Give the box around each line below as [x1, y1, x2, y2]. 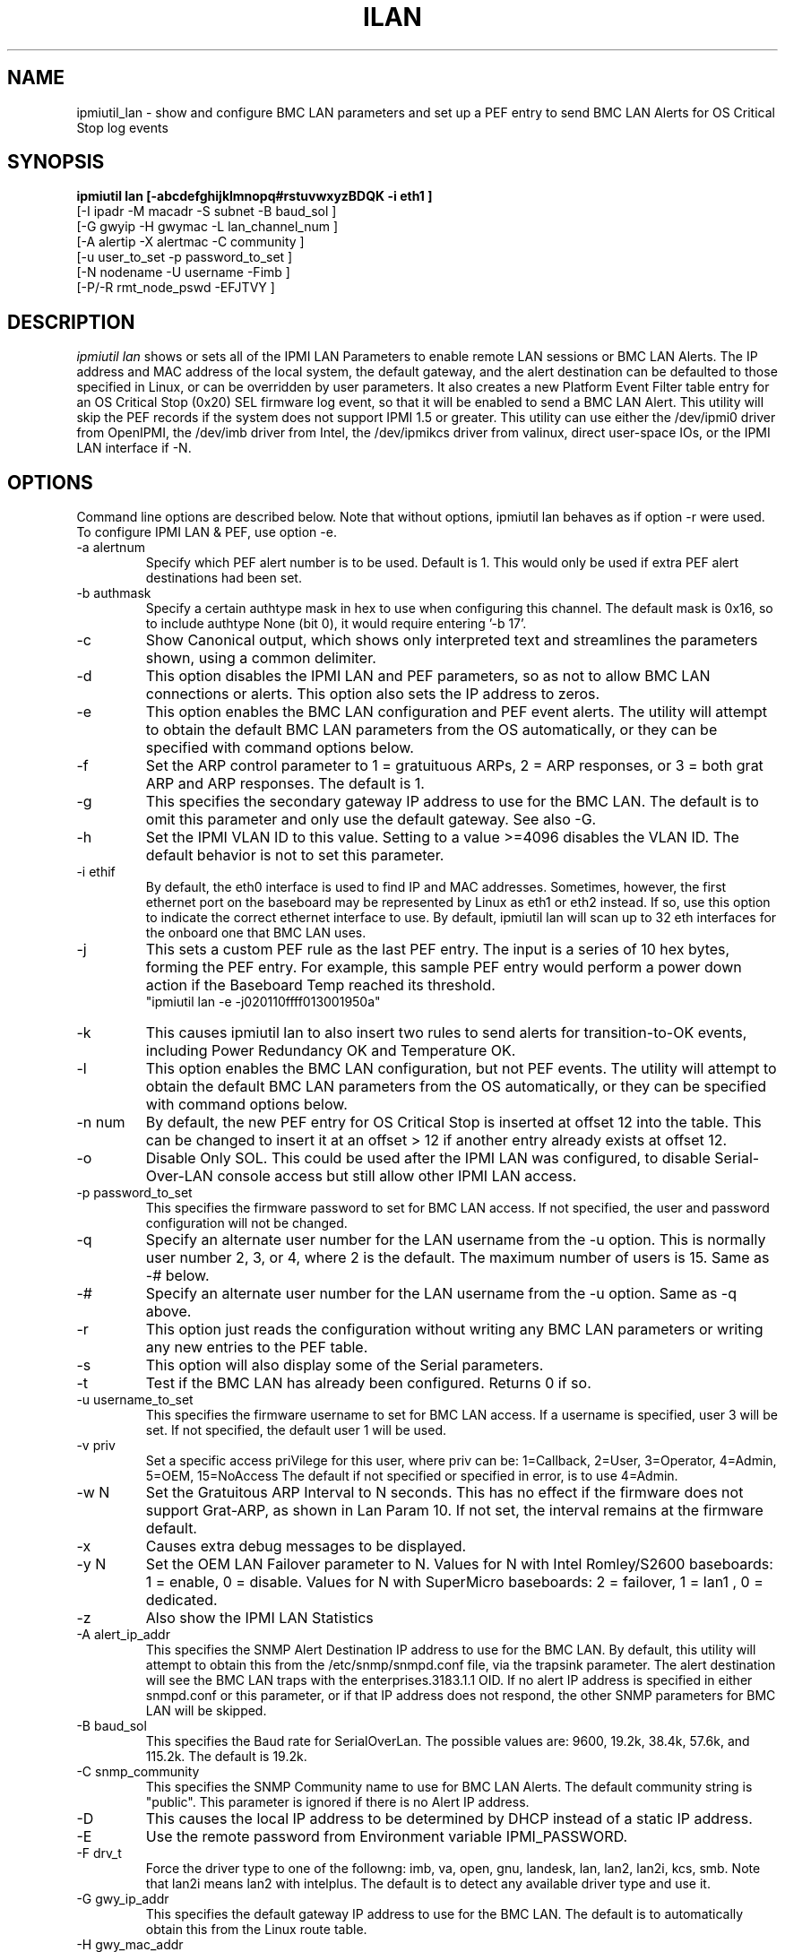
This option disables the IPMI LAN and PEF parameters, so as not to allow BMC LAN [145, 667, 711, 686]
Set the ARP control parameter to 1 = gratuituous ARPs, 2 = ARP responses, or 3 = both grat [145, 756, 763, 775]
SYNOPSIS [7, 151, 105, 174]
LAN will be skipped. [145, 1703, 267, 1719]
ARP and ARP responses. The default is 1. [145, 774, 425, 793]
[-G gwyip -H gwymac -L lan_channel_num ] [76, 219, 339, 235]
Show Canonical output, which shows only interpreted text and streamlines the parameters [145, 631, 758, 650]
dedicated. [145, 1591, 218, 1610]
